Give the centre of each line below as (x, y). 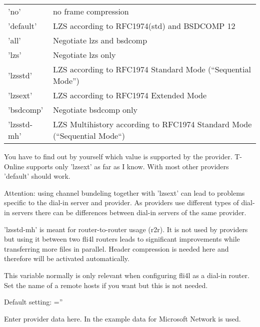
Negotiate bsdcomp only (95, 110)
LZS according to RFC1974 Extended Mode (130, 95)
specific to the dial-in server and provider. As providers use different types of (121, 202)
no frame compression (91, 11)
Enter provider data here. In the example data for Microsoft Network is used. (122, 318)
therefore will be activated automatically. (67, 258)
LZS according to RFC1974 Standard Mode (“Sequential (152, 69)
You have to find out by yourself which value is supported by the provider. (118, 156)
